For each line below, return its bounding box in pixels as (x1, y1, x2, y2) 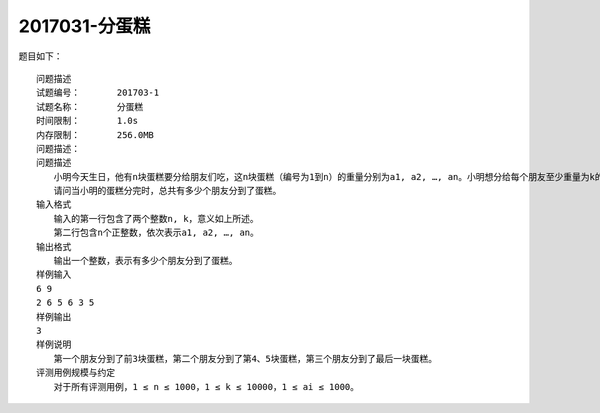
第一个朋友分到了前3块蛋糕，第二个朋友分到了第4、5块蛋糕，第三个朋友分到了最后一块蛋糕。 (53, 353, 438, 364)
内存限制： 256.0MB (36, 129, 155, 140)
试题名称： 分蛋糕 (36, 101, 144, 112)
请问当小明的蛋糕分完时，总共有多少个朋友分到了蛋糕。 (53, 185, 282, 197)
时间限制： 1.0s (36, 115, 139, 127)
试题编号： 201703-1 (36, 87, 160, 99)
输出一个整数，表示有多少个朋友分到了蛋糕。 (53, 255, 238, 267)
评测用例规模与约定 (36, 367, 115, 379)
